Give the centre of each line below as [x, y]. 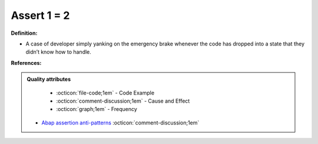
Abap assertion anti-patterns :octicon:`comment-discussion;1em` [120, 122]
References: [26, 63]
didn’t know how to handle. [58, 52]
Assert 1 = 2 [40, 15]
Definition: [24, 33]
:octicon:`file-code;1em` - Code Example [105, 93]
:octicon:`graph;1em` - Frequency [97, 109]
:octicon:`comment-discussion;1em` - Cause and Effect [123, 101]
